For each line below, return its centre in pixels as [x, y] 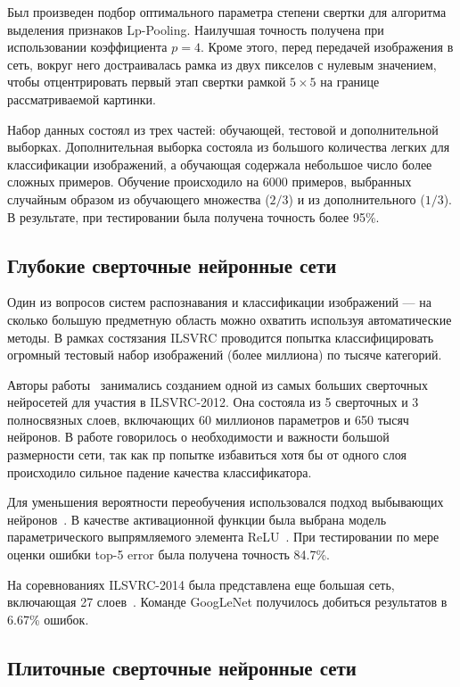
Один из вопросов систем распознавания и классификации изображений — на [219, 302]
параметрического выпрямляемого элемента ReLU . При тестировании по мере [223, 537]
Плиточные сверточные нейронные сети [182, 667]
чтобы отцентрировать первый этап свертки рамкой [147, 82]
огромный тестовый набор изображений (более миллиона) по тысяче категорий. [225, 355]
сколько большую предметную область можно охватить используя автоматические [230, 319]
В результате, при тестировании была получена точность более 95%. [193, 216]
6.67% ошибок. [48, 619]
